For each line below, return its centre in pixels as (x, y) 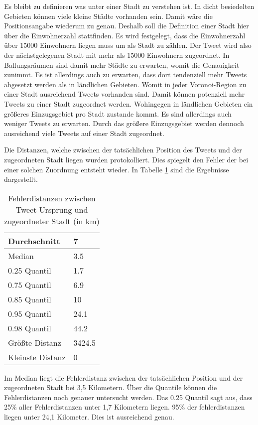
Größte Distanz (35, 342)
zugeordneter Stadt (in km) (52, 221)
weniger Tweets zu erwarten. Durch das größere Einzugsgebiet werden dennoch (124, 123)
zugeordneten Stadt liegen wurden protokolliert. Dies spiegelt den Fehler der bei (126, 159)
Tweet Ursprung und (52, 209)
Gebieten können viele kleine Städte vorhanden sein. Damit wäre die (108, 16)
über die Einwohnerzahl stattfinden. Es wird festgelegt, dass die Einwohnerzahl (125, 35)
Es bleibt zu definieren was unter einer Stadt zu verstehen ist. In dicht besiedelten (129, 6)
